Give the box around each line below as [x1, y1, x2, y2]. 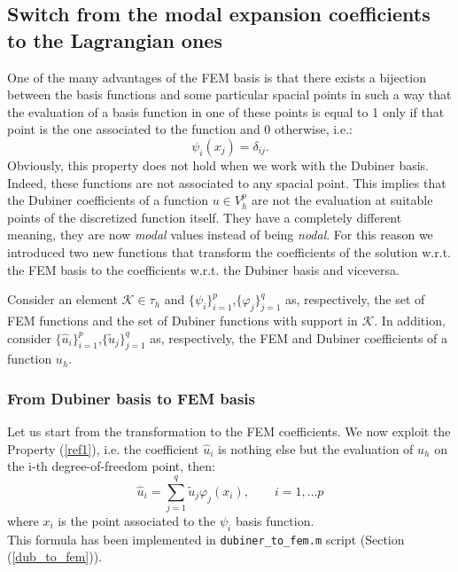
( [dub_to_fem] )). [7, 547, 102, 566]
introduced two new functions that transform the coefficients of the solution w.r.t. [7, 242, 451, 261]
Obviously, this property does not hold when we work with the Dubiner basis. [7, 155, 429, 174]
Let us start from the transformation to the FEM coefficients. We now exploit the [7, 422, 451, 441]
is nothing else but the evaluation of [218, 439, 414, 458]
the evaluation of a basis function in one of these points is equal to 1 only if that [7, 102, 445, 121]
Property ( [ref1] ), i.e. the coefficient [7, 439, 199, 458]
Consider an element [7, 290, 118, 309]
